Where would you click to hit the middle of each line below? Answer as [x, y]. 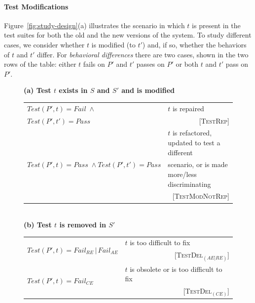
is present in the [216, 25]
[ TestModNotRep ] [201, 196]
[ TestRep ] [214, 120]
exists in [73, 90]
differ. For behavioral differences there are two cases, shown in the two [143, 54]
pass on [237, 64]
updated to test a [194, 142]
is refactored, [192, 133]
